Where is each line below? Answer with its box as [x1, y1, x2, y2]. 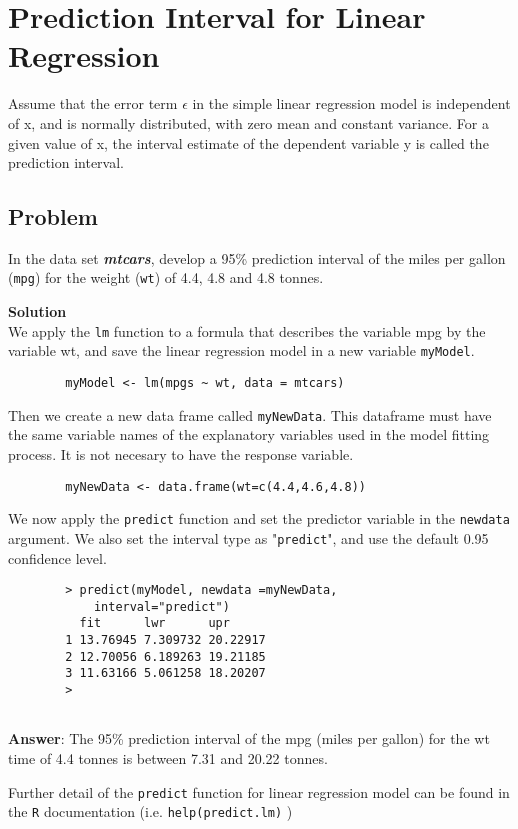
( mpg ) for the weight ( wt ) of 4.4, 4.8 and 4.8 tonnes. [8, 267, 324, 288]
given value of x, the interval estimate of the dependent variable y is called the [8, 132, 489, 153]
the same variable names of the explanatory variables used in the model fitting [8, 424, 490, 445]
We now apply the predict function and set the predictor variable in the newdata [8, 508, 510, 529]
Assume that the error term [8, 93, 178, 114]
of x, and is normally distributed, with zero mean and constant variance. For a [8, 112, 489, 133]
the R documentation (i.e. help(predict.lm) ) [8, 801, 293, 822]
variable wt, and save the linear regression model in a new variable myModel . [8, 340, 475, 361]
